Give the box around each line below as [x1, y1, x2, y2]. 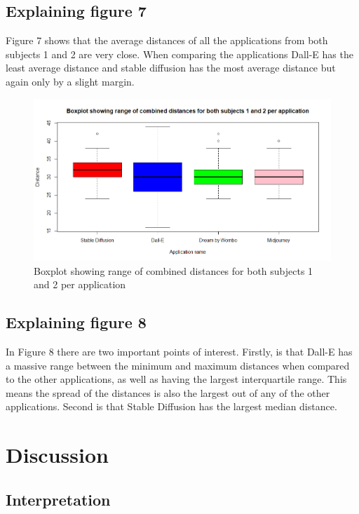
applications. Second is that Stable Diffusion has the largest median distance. [6, 399, 337, 414]
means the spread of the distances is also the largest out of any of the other [6, 385, 330, 400]
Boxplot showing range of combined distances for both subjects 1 [34, 263, 313, 278]
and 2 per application [34, 277, 126, 292]
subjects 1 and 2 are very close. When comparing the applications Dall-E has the [6, 46, 353, 61]
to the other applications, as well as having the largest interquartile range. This [6, 372, 347, 386]
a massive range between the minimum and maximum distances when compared [6, 358, 350, 372]
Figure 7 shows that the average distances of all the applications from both [6, 33, 328, 48]
